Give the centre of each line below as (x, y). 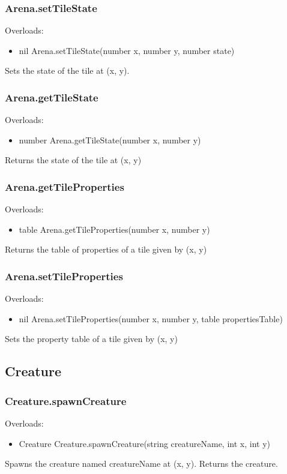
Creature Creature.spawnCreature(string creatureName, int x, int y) (144, 443)
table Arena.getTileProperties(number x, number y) (114, 229)
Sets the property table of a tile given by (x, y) (91, 339)
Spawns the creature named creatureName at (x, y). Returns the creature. (141, 463)
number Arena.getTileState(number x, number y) (110, 139)
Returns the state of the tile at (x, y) (73, 160)
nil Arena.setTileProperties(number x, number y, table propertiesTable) (151, 318)
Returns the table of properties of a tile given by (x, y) (106, 249)
